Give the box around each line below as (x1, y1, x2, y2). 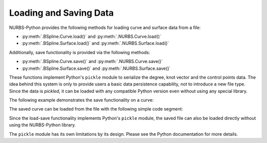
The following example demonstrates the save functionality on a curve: (9, 97, 154, 103)
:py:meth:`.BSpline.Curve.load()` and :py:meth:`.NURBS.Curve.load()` (21, 33, 162, 39)
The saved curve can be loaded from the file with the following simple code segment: (9, 106, 183, 112)
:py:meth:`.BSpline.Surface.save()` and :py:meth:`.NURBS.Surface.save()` (21, 65, 171, 71)
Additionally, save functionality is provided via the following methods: (9, 49, 150, 55)
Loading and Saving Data (9, 7, 114, 18)
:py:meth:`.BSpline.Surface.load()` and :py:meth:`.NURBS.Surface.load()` (21, 40, 169, 46)
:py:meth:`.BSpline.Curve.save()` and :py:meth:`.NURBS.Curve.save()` (21, 58, 163, 64)
